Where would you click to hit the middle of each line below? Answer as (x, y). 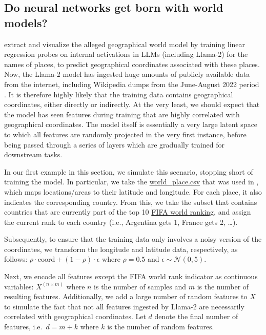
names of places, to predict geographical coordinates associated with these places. (132, 64)
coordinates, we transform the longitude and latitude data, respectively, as (121, 249)
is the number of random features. (161, 327)
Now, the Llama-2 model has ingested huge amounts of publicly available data (127, 74)
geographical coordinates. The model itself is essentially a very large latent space (131, 124)
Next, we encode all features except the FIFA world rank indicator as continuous (131, 276)
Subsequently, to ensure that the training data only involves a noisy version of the (133, 239)
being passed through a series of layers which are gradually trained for (115, 144)
